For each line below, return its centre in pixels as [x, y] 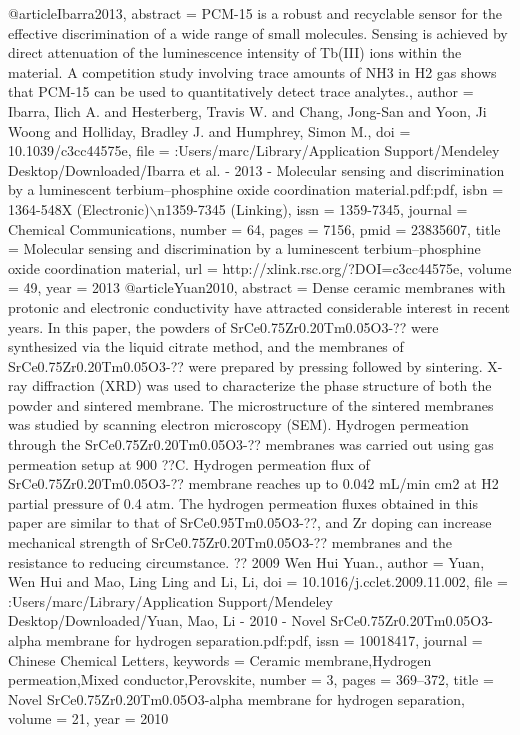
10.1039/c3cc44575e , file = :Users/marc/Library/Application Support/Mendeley [254, 150]
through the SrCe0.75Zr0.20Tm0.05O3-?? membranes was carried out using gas [251, 444]
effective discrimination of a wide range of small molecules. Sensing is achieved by [258, 32]
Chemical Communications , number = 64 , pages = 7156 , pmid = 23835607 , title [254, 228]
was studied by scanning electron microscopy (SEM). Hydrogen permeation [238, 424]
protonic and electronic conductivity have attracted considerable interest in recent [259, 306]
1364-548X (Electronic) [79, 208]
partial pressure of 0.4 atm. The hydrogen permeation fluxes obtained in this [243, 502]
